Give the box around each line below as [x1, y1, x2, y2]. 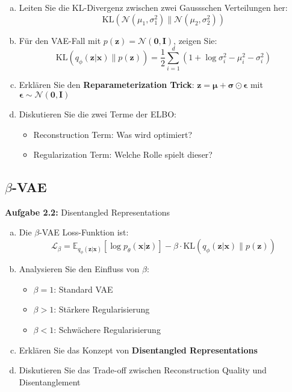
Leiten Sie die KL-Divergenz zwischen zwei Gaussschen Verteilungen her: [19, 1, 288, 13]
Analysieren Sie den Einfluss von [19, 263, 140, 275]
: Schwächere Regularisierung [54, 323, 161, 335]
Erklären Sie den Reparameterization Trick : [19, 78, 194, 91]
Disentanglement [19, 375, 81, 388]
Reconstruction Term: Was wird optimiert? [33, 128, 192, 140]
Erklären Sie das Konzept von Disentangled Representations [19, 343, 258, 356]
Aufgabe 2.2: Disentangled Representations [5, 205, 170, 218]
